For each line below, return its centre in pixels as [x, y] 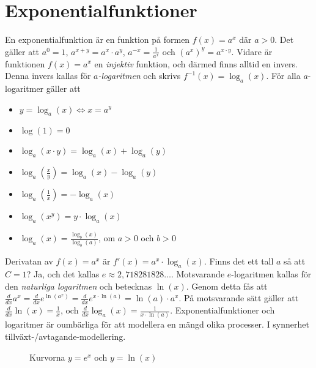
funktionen [25, 63]
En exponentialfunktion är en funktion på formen [97, 39]
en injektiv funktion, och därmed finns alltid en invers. [196, 63]
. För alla [283, 76]
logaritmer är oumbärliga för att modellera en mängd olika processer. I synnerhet [157, 324]
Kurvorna [47, 357]
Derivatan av [29, 261]
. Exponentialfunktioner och [222, 310]
